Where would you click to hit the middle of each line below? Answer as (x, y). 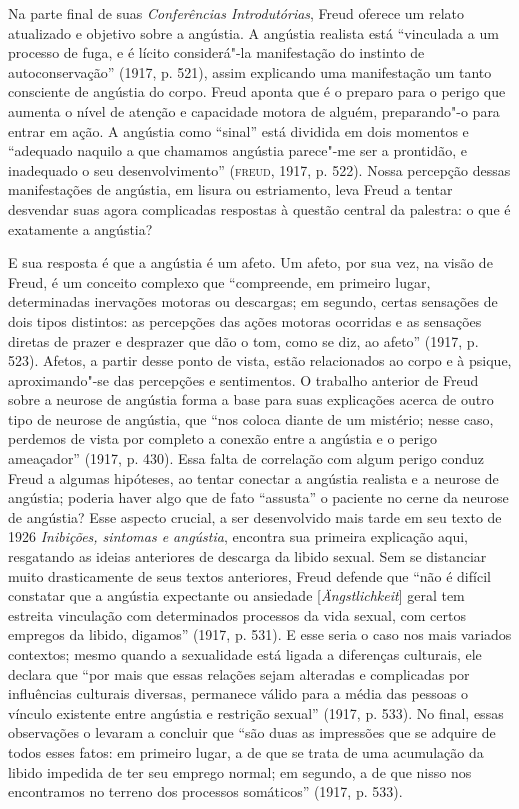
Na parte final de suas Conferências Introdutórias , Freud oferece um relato (236, 13)
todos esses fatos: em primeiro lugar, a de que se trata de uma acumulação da (246, 751)
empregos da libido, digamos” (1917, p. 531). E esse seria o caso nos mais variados (260, 634)
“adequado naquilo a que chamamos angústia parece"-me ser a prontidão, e (238, 150)
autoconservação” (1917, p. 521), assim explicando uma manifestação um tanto (250, 71)
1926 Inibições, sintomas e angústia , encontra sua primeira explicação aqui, (238, 536)
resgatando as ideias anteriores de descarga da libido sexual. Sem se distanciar (247, 556)
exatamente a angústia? (80, 228)
